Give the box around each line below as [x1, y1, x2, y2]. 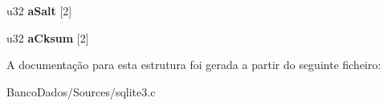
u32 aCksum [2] [6, 29, 89, 46]
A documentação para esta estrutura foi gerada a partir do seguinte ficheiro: [6, 56, 381, 73]
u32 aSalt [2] [6, 2, 72, 18]
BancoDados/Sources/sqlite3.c [6, 83, 156, 100]
